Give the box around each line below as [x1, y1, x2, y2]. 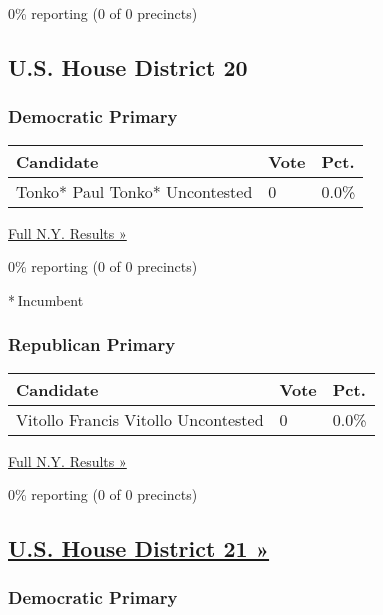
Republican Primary [8, 332, 176, 357]
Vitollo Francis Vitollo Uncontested [16, 407, 264, 431]
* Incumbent [8, 289, 84, 310]
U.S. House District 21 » [8, 533, 270, 564]
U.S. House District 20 [8, 51, 248, 82]
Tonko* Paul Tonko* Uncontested [16, 179, 253, 203]
